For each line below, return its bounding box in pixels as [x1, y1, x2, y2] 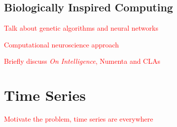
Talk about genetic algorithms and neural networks [4, 23, 158, 33]
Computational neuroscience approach [4, 39, 119, 49]
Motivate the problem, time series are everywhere [4, 114, 153, 124]
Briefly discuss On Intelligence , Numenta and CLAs [4, 56, 160, 66]
